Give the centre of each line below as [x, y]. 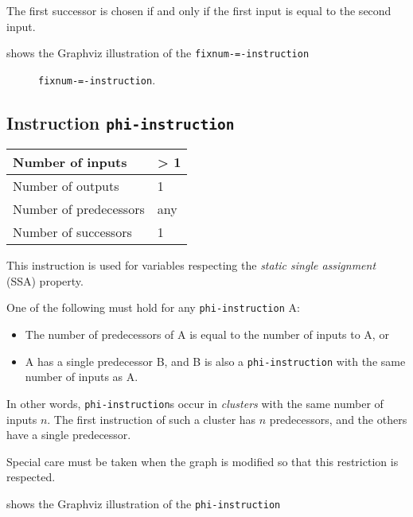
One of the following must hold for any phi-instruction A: [153, 307]
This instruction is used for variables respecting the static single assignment [191, 265]
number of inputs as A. [82, 377]
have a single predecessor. [69, 435]
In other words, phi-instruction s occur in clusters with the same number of [195, 403]
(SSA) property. [45, 280]
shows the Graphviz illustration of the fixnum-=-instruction [158, 53]
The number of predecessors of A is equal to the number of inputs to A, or [207, 334]
